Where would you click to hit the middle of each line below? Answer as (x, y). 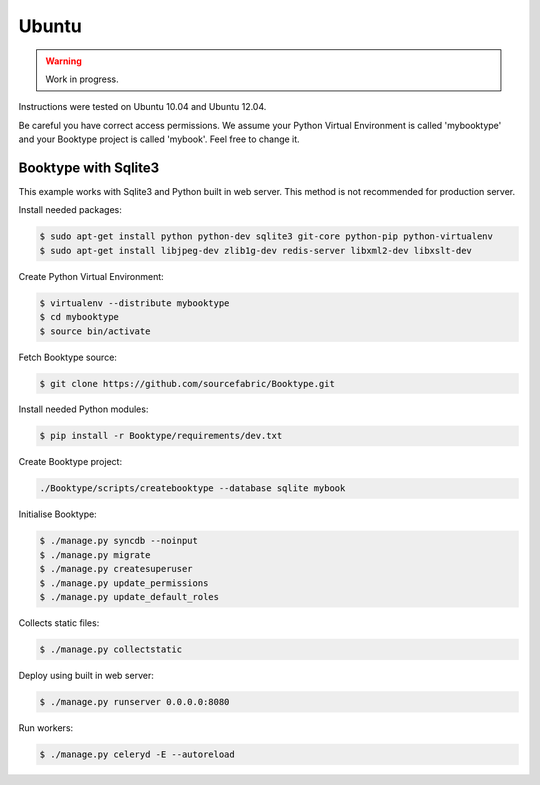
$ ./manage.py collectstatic (111, 649)
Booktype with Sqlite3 (89, 167)
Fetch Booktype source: (67, 357)
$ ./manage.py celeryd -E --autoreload (137, 754)
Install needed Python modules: (83, 409)
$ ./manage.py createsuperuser (116, 569)
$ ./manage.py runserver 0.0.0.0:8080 (134, 701)
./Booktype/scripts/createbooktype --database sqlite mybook (192, 488)
